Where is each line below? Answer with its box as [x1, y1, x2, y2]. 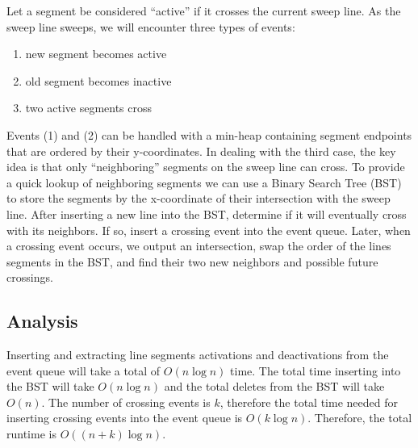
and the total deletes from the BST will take [164, 378, 385, 395]
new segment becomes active [25, 45, 167, 62]
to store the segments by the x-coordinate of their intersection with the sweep [6, 190, 391, 207]
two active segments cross [25, 99, 153, 116]
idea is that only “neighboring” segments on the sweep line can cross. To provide [6, 158, 405, 175]
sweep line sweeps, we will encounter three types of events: [6, 18, 295, 35]
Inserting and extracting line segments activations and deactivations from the [6, 346, 389, 363]
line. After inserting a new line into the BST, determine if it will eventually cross [6, 205, 407, 222]
